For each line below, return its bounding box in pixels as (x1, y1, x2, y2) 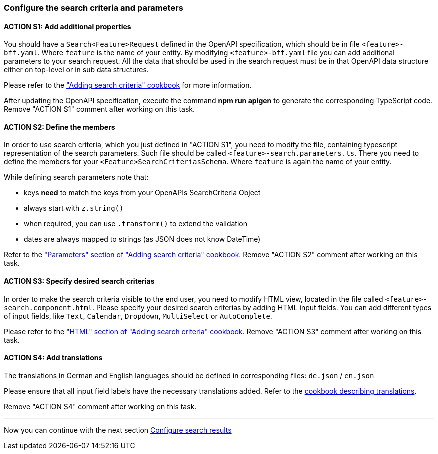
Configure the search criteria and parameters (4, 3, 183, 13)
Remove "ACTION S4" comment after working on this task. (4, 402, 197, 411)
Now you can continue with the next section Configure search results (4, 425, 232, 434)
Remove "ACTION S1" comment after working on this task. (4, 105, 195, 114)
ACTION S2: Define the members (4, 122, 115, 131)
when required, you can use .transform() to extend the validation (24, 219, 247, 228)
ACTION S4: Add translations (4, 353, 103, 362)
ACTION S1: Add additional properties (4, 22, 131, 31)
